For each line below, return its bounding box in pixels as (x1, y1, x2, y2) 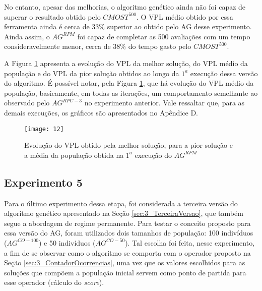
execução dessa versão (190, 68, 258, 78)
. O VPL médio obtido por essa (136, 11, 233, 22)
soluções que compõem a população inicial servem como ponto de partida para (4, 267, 246, 277)
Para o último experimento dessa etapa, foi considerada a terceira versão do (4, 198, 238, 208)
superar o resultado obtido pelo (4, 11, 101, 22)
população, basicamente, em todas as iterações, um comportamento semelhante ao (4, 87, 258, 98)
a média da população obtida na (24, 149, 124, 160)
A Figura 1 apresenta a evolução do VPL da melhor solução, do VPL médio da (4, 57, 248, 68)
